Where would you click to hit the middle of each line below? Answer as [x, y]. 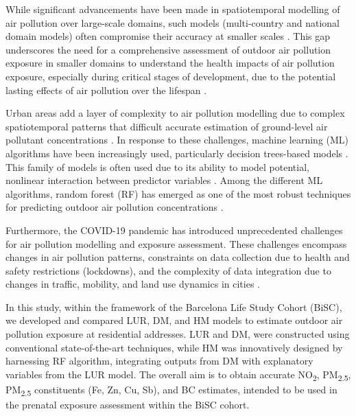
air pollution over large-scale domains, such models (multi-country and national [173, 22]
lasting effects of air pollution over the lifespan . [106, 90]
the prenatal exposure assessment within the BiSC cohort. [128, 405]
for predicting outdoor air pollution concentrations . [115, 207]
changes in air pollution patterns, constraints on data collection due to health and [178, 257]
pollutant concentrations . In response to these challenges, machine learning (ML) [177, 140]
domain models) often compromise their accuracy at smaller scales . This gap [168, 36]
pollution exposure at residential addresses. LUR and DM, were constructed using [178, 334]
